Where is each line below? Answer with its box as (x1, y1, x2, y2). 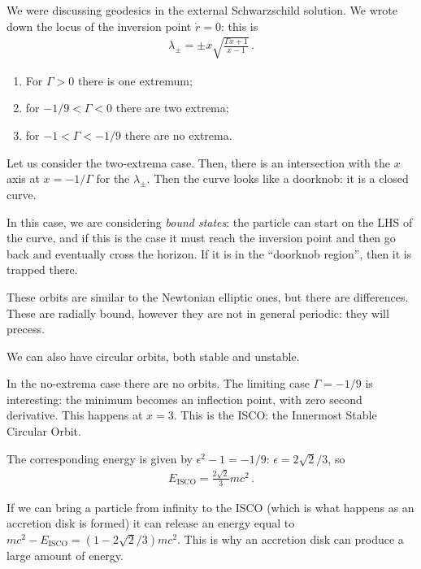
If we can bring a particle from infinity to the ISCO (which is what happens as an (7, 498, 414, 515)
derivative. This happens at (7, 406, 143, 423)
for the (96, 170, 130, 187)
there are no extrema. (124, 126, 232, 143)
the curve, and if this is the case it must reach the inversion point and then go (7, 229, 396, 246)
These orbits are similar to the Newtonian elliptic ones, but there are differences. (7, 288, 409, 305)
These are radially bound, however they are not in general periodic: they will (7, 304, 389, 321)
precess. (7, 320, 45, 337)
